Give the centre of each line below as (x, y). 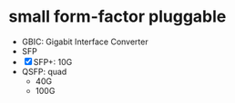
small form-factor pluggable (117, 17)
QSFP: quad (44, 71)
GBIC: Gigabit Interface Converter (85, 42)
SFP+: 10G (53, 61)
